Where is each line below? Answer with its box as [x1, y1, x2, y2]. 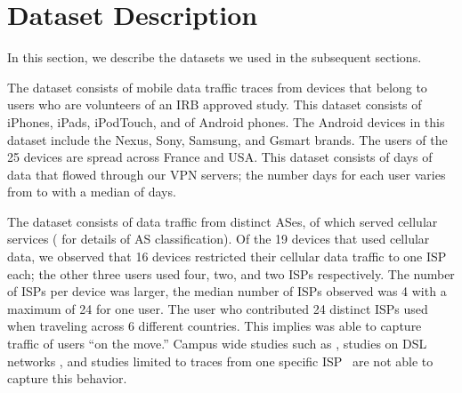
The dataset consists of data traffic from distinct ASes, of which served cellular [7, 212, 438, 230]
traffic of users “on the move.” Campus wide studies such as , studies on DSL [7, 334, 427, 353]
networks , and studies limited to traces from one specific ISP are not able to [7, 351, 434, 370]
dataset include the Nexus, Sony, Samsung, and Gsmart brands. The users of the [7, 130, 448, 148]
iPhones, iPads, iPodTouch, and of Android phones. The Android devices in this [7, 112, 445, 131]
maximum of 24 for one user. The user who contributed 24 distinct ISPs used [7, 299, 428, 317]
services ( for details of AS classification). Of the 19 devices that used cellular [7, 229, 430, 248]
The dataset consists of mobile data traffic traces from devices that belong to [7, 77, 427, 96]
